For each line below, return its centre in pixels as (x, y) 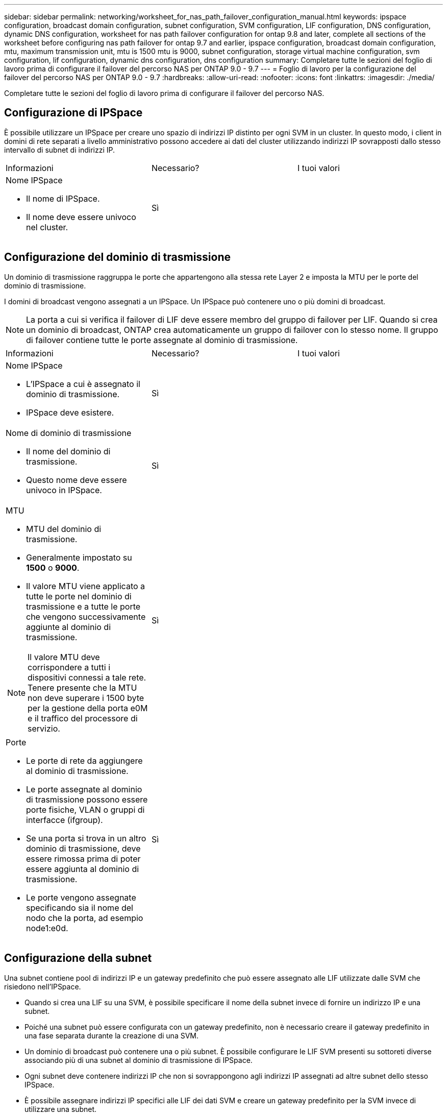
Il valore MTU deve (64, 657)
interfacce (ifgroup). (65, 820)
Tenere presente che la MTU (82, 687)
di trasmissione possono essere (87, 799)
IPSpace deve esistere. (70, 412)
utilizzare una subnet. (61, 1109)
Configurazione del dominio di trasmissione (118, 257)
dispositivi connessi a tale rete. (87, 677)
